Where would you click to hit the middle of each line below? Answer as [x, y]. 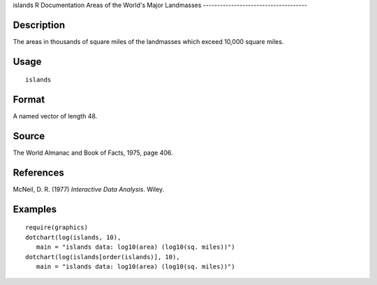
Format [29, 100]
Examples [35, 209]
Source [29, 136]
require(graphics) [57, 228]
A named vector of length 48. [55, 116]
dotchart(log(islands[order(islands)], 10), [103, 257]
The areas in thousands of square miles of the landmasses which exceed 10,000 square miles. [148, 41]
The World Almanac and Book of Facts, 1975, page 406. [93, 153]
